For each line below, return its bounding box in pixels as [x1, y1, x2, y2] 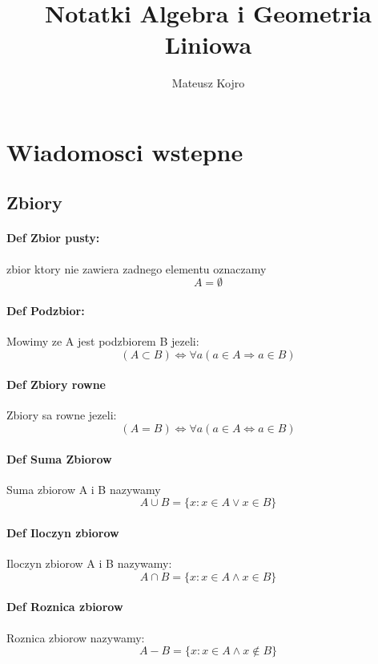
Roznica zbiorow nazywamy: [6, 629, 145, 646]
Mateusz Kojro [171, 75, 245, 91]
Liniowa [164, 28, 252, 61]
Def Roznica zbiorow [6, 598, 123, 615]
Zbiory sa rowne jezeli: [6, 407, 117, 423]
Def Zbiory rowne [6, 376, 106, 393]
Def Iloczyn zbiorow [6, 524, 119, 541]
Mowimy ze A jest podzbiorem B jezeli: [6, 333, 199, 350]
